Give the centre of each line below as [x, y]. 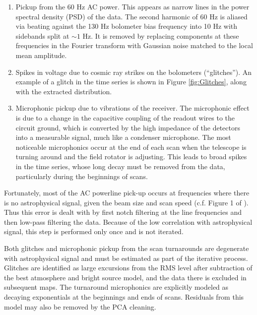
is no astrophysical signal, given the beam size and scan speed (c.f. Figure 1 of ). [126, 202]
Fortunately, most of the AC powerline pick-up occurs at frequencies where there [127, 193]
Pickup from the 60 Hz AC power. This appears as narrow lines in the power [132, 6]
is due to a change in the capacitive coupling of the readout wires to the [125, 117]
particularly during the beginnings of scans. [82, 176]
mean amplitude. [41, 55]
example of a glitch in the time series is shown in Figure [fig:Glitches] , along [131, 82]
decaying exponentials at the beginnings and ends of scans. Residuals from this [124, 297]
